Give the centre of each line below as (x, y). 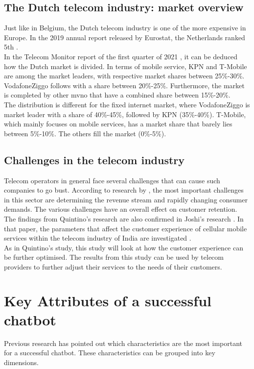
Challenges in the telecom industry (94, 160)
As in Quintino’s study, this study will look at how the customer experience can (124, 247)
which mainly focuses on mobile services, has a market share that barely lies (118, 124)
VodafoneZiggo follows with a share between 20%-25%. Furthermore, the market (124, 85)
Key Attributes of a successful (108, 300)
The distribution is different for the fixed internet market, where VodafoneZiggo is (127, 104)
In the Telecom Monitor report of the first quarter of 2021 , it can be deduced (121, 56)
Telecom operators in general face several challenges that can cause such (112, 180)
